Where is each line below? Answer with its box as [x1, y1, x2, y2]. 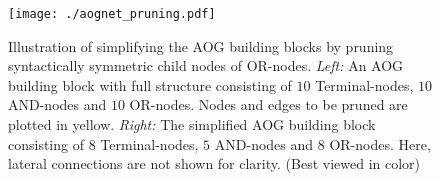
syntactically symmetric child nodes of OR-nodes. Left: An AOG [8, 55, 404, 76]
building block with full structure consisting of [8, 74, 292, 95]
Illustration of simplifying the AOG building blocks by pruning [8, 35, 394, 56]
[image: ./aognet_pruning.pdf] [8, 7, 216, 21]
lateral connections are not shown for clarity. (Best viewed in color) [8, 153, 421, 174]
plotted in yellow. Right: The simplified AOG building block [8, 114, 376, 135]
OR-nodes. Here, [329, 133, 431, 154]
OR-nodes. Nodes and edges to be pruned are [129, 94, 408, 115]
